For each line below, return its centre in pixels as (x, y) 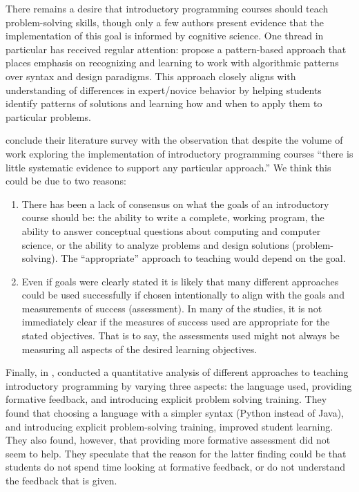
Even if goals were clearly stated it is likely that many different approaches (180, 281)
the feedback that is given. (61, 480)
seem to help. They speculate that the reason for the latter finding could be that (176, 453)
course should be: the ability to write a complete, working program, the (173, 217)
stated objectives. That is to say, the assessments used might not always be (181, 335)
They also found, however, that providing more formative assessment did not (168, 440)
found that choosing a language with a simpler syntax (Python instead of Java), (175, 413)
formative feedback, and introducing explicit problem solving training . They (166, 399)
